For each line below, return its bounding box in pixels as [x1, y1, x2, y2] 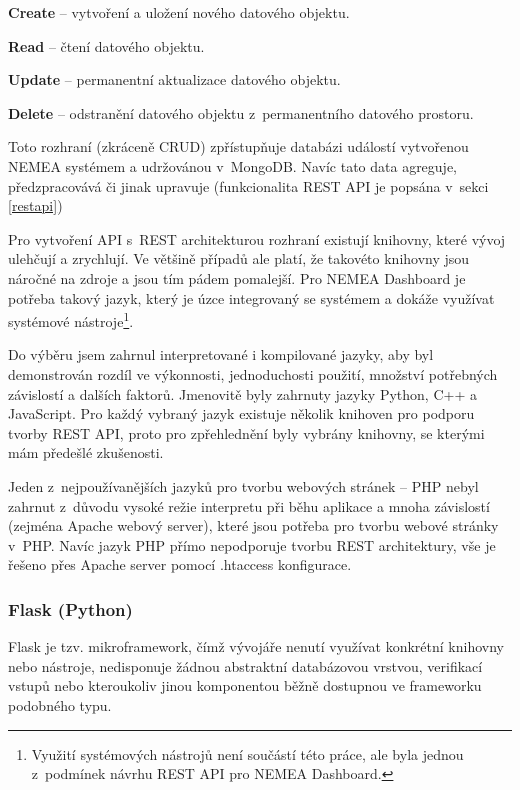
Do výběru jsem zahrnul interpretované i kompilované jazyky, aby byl [8, 344, 434, 365]
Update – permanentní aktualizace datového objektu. [8, 69, 341, 90]
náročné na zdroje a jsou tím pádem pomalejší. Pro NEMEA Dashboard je [8, 267, 466, 288]
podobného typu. [8, 694, 112, 715]
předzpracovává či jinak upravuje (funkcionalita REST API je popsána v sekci [8, 175, 489, 196]
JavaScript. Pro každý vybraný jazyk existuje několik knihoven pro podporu [8, 403, 475, 424]
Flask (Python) [8, 596, 133, 621]
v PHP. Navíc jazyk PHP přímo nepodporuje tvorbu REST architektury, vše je [8, 534, 496, 555]
